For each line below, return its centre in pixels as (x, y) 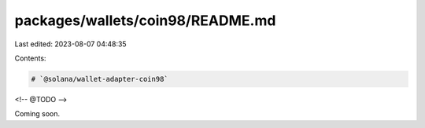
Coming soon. (37, 114)
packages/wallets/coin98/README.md (145, 20)
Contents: (30, 58)
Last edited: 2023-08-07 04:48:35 (70, 44)
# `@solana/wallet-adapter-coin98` (100, 79)
